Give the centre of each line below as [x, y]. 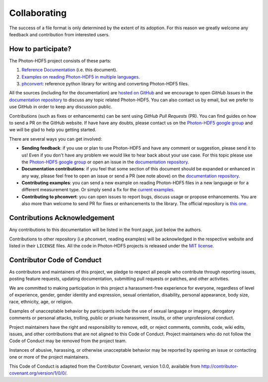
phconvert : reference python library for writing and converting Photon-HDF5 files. [105, 84]
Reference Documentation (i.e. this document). [69, 70]
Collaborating [38, 13]
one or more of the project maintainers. [49, 357]
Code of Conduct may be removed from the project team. [68, 341]
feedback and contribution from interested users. [60, 34]
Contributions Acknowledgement [62, 218]
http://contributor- [220, 366]
